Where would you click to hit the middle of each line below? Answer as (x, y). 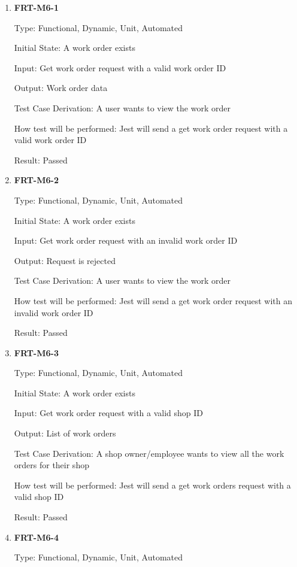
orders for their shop (51, 465)
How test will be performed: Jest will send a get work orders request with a (152, 485)
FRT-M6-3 (36, 352)
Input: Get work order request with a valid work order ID (120, 67)
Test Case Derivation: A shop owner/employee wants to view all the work (149, 453)
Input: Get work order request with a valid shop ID (109, 413)
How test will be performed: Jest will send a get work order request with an (153, 300)
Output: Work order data (61, 88)
